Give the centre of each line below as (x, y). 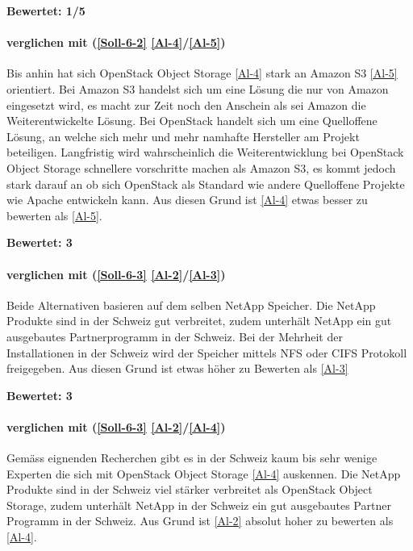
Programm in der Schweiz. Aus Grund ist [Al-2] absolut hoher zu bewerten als (200, 521)
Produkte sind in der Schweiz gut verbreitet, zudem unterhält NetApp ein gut (199, 321)
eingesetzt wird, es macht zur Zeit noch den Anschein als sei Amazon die (186, 104)
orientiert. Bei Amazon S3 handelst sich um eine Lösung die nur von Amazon (198, 88)
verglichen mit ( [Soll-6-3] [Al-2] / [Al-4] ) (116, 426)
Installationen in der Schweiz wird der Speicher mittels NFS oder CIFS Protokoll (207, 352)
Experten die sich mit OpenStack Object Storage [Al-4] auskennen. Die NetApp (204, 473)
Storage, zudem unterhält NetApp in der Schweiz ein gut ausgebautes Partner (199, 505)
